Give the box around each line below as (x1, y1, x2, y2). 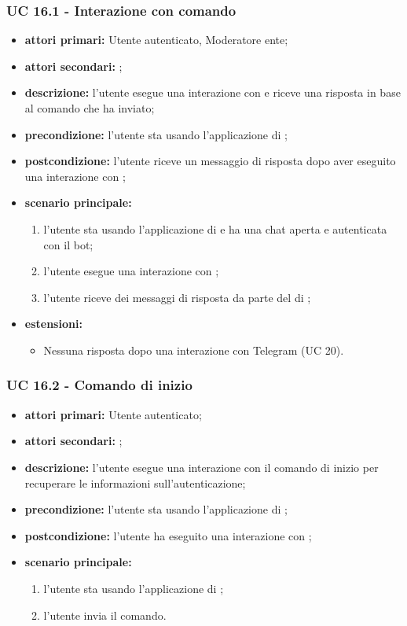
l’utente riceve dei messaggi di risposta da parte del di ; (43, 289, 311, 305)
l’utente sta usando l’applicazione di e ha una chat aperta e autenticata (43, 220, 387, 237)
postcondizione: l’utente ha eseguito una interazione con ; (24, 527, 312, 543)
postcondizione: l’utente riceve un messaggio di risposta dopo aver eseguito (24, 153, 396, 169)
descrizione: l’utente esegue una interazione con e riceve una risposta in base (24, 84, 401, 101)
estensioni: (24, 315, 82, 332)
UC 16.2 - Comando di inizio (6, 375, 192, 395)
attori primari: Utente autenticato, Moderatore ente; (24, 31, 288, 48)
